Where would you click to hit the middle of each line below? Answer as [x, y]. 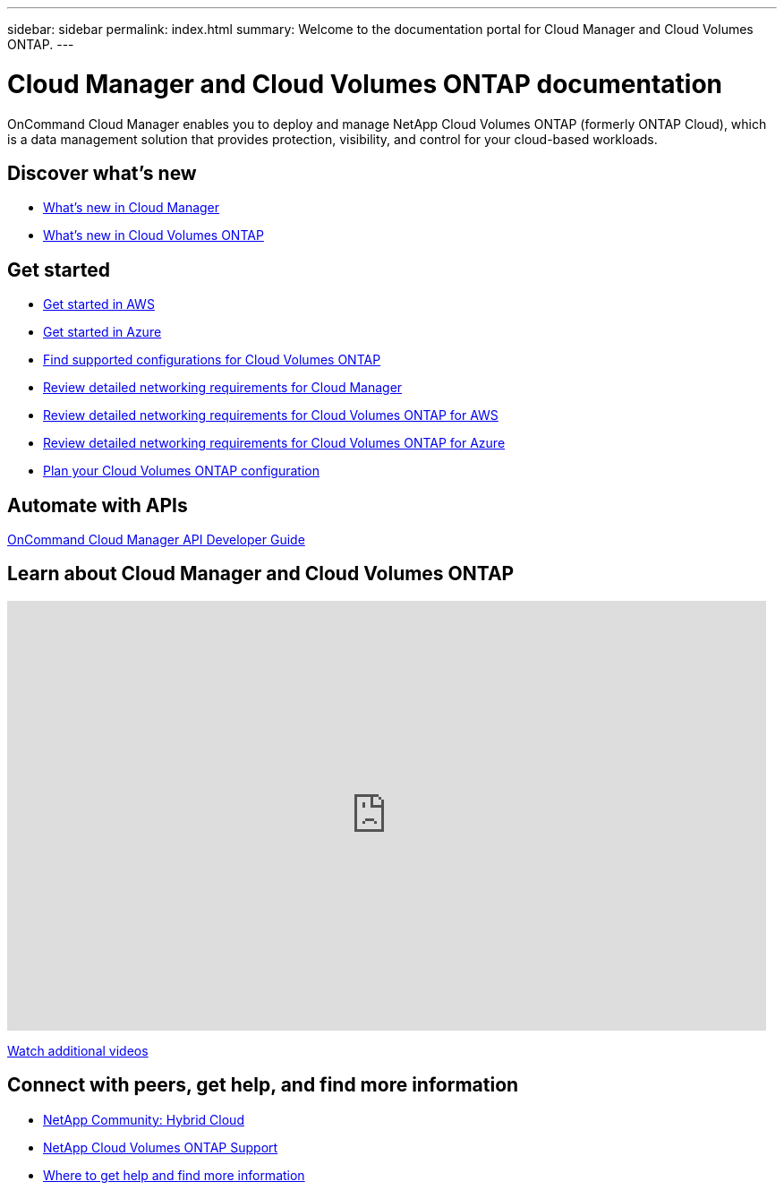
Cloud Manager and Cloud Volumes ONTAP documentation [365, 84]
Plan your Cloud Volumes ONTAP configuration [181, 471]
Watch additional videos [78, 1050]
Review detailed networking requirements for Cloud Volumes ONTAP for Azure [274, 443]
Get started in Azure [102, 332]
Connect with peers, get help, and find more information [263, 1085]
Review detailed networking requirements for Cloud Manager [223, 388]
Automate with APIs [98, 505]
